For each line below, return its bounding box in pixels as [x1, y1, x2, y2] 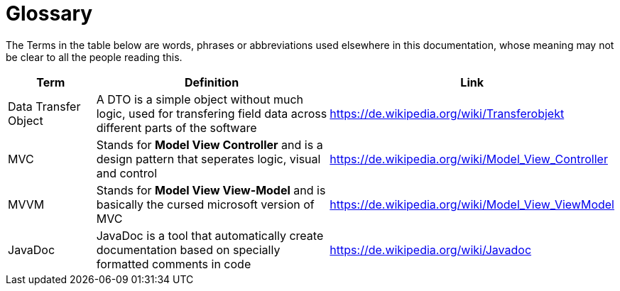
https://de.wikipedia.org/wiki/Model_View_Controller [330, 151, 608, 166]
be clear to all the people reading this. [6, 50, 183, 63]
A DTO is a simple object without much [96, 92, 304, 106]
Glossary [6, 1, 93, 26]
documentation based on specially [96, 242, 281, 257]
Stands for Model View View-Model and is [96, 182, 326, 197]
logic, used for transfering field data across [96, 106, 327, 121]
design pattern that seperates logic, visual [96, 151, 321, 166]
